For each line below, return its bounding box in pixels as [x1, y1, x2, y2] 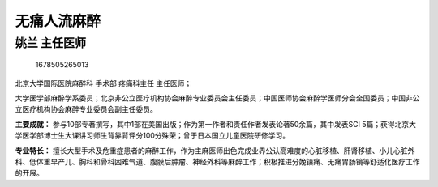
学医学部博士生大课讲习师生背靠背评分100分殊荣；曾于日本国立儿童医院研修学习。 [15, 130, 290, 141]
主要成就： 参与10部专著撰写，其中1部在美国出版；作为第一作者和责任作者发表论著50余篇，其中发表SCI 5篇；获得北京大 [15, 119, 417, 129]
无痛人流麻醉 [15, 12, 101, 30]
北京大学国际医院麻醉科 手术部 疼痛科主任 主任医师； [15, 78, 192, 88]
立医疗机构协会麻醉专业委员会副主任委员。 [15, 104, 157, 114]
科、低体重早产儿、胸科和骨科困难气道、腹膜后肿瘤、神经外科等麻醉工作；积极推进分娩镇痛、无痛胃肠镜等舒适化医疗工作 [15, 156, 420, 166]
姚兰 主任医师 [15, 36, 87, 50]
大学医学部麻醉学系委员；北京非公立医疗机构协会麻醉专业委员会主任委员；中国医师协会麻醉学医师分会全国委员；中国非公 [15, 93, 420, 103]
